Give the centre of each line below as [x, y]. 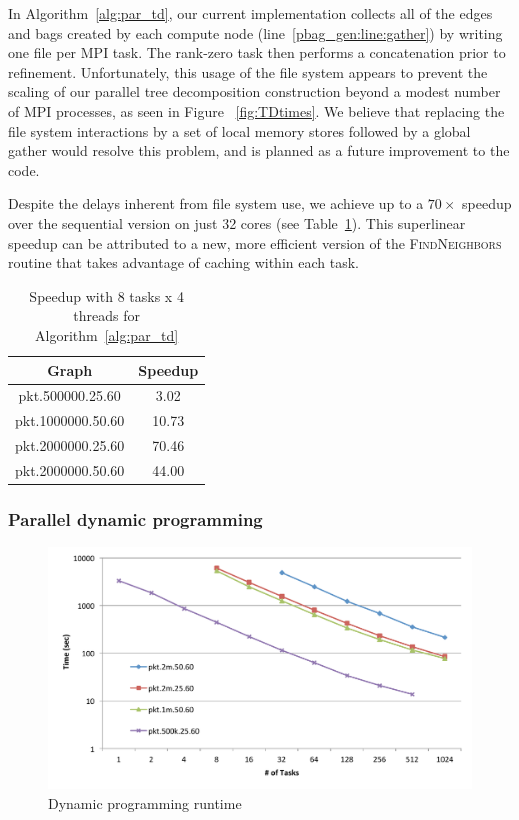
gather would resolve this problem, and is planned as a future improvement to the [259, 150]
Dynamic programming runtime [145, 803]
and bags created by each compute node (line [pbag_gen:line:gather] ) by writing [255, 32]
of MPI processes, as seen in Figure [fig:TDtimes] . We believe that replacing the [256, 110]
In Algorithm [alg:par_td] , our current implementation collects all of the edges [250, 13]
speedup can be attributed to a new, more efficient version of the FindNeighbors [255, 242]
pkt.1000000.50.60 [70, 420]
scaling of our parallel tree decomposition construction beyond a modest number [254, 91]
